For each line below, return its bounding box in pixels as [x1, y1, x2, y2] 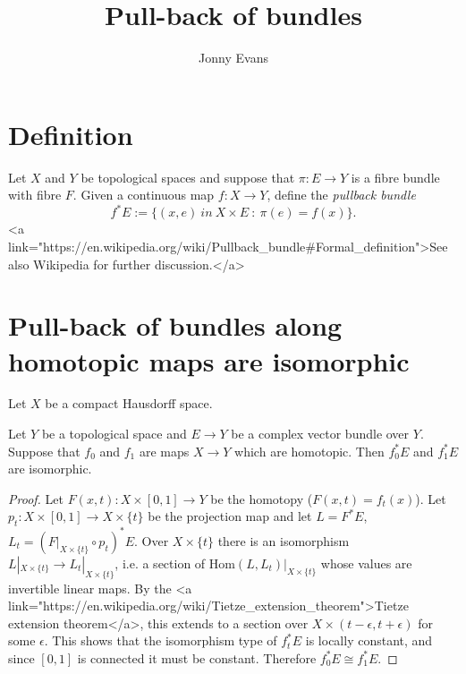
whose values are [320, 553, 412, 572]
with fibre [8, 185, 62, 204]
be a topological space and [41, 424, 187, 443]
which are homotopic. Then [234, 441, 385, 460]
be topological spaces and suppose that [80, 167, 295, 186]
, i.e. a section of [114, 553, 206, 572]
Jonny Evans [199, 48, 268, 67]
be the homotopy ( [210, 489, 313, 508]
